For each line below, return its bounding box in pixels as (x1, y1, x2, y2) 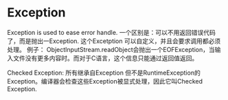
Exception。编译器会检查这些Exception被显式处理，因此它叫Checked (7, 77, 203, 85)
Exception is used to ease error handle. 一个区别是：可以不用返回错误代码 (7, 28, 216, 36)
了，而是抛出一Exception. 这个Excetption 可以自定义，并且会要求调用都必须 (7, 36, 221, 45)
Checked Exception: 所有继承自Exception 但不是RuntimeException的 (7, 68, 201, 77)
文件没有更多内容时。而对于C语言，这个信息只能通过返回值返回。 (12, 53, 198, 62)
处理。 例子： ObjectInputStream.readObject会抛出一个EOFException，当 (7, 45, 215, 53)
